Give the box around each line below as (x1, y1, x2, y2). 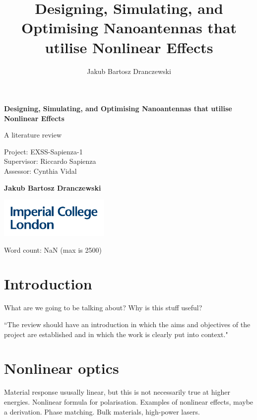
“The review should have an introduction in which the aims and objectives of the (4, 319, 251, 329)
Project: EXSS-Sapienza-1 (4, 146, 83, 156)
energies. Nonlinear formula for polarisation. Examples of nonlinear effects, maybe (4, 396, 254, 407)
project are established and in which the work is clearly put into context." (4, 329, 228, 339)
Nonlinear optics (4, 358, 119, 378)
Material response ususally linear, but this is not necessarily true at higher (4, 387, 230, 397)
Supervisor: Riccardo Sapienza (4, 156, 96, 166)
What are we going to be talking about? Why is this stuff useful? (4, 302, 202, 313)
